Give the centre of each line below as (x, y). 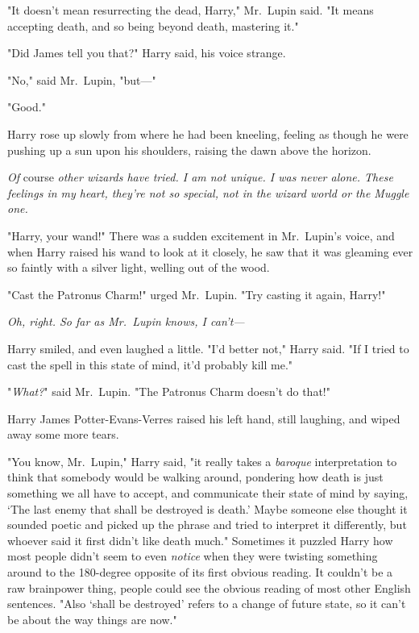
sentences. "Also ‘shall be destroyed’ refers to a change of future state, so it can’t (207, 604)
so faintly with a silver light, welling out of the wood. (139, 267)
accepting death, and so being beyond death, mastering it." (153, 25)
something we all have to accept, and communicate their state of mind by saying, (208, 493)
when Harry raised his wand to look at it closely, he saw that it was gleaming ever (210, 251)
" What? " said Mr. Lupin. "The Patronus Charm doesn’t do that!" (169, 391)
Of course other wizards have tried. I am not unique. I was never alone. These (200, 177)
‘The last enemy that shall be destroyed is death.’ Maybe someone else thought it (207, 508)
